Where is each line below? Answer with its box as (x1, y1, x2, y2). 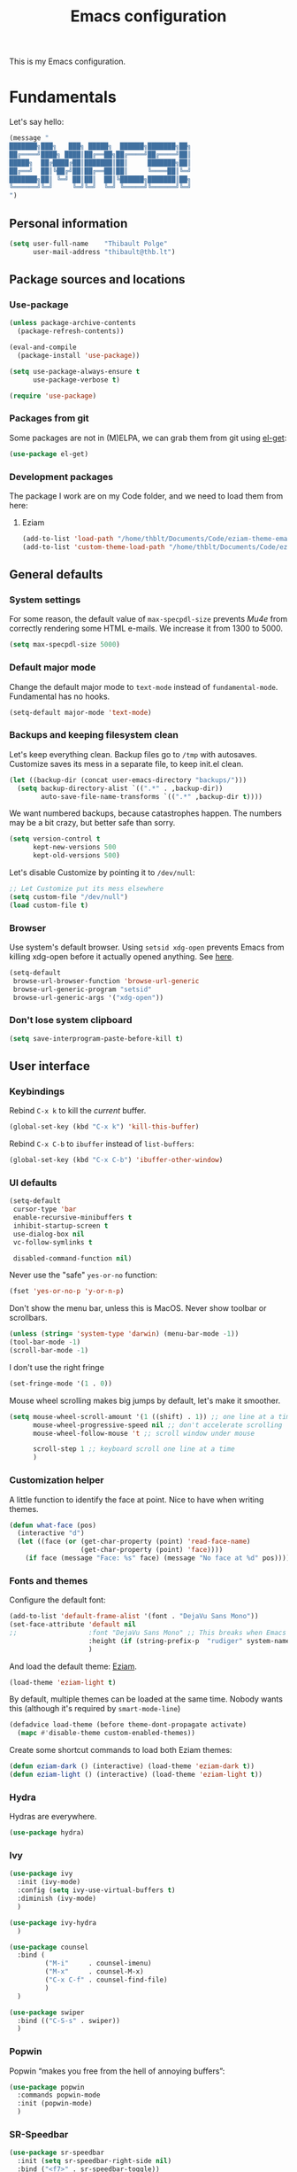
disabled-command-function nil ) (12, 1253, 133, 1263)
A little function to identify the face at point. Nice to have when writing (9, 1494, 264, 1505)
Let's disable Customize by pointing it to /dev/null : (9, 867, 196, 878)
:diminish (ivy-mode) (17, 1894, 97, 1904)
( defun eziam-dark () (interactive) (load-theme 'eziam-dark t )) (9, 1762, 255, 1771)
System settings (9, 593, 81, 606)
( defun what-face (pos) (9, 1521, 97, 1530)
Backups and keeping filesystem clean (9, 729, 179, 741)
